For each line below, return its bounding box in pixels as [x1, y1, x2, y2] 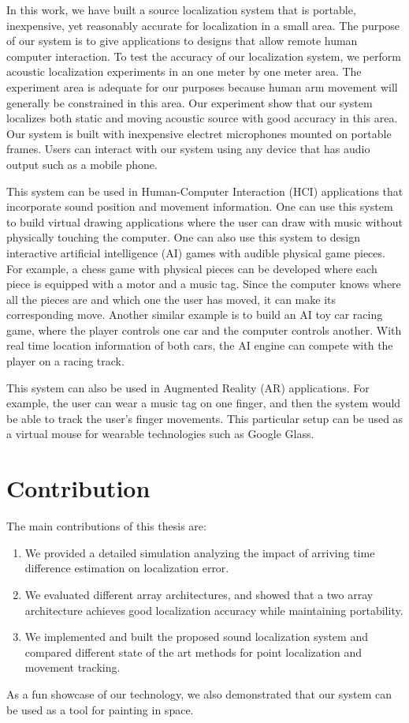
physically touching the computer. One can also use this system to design [6, 229, 360, 245]
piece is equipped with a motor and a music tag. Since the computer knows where [6, 275, 401, 292]
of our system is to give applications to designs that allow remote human [6, 32, 358, 49]
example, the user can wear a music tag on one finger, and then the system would [6, 395, 401, 411]
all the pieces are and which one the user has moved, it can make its [6, 290, 336, 307]
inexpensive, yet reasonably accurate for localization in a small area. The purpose [6, 17, 400, 33]
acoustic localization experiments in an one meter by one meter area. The [6, 63, 362, 80]
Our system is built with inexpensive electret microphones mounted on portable [6, 125, 392, 141]
